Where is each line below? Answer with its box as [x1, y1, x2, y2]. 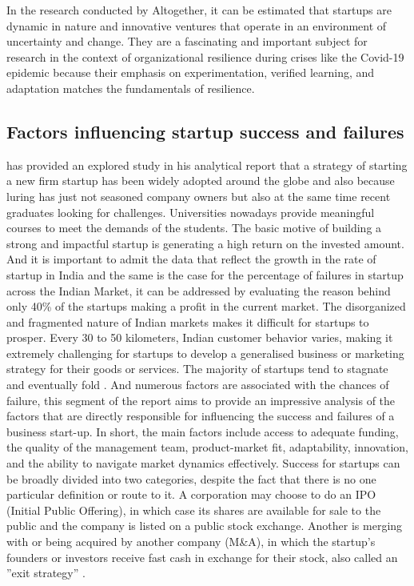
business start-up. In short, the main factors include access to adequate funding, [6, 423, 399, 439]
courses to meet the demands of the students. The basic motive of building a [6, 219, 382, 236]
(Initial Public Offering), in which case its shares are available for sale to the [6, 501, 381, 518]
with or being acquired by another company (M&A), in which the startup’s [6, 533, 376, 550]
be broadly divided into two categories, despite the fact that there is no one [6, 470, 376, 487]
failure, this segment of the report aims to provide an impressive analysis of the [6, 391, 396, 408]
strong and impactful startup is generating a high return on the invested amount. [6, 235, 404, 251]
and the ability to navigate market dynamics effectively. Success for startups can [6, 455, 400, 472]
